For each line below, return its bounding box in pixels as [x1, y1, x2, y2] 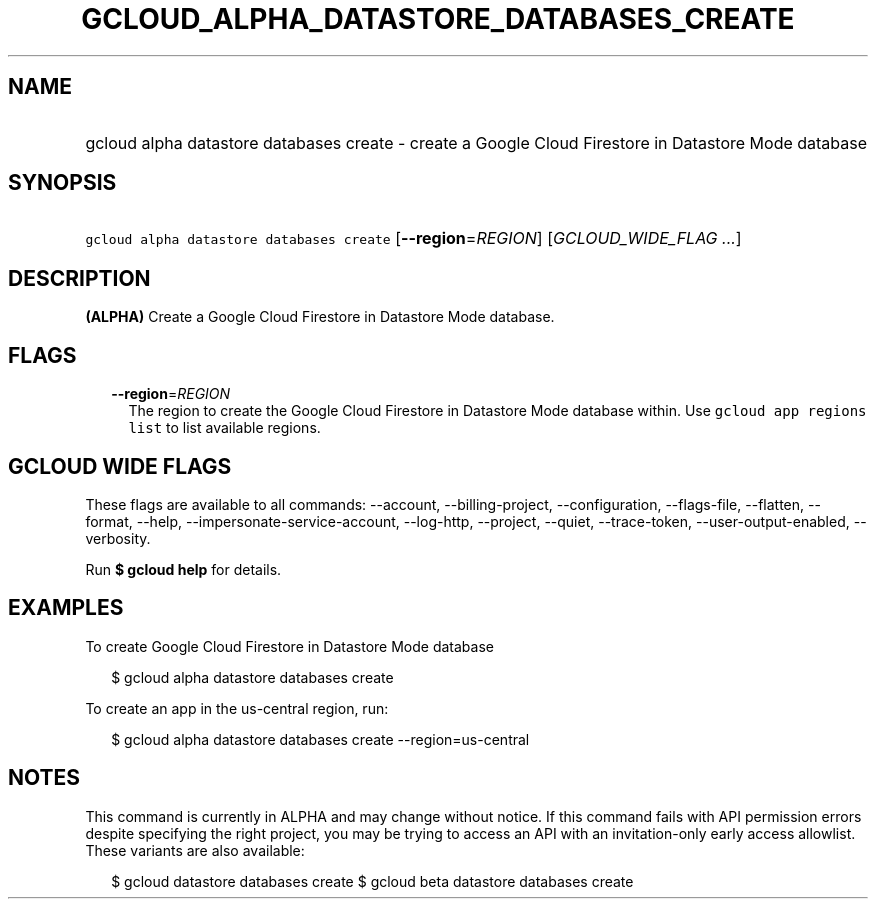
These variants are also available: [85, 841, 305, 859]
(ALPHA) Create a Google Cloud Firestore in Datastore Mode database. [85, 308, 555, 326]
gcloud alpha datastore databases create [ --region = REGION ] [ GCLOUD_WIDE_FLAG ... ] [85, 228, 742, 249]
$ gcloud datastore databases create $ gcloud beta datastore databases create [111, 872, 634, 890]
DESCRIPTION [8, 265, 151, 291]
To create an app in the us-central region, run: [85, 699, 389, 717]
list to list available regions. [128, 419, 321, 437]
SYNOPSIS [8, 170, 117, 196]
